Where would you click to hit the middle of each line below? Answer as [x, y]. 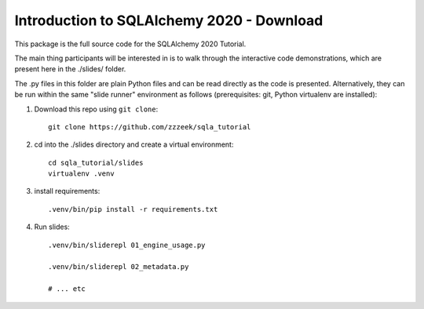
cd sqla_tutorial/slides [96, 162]
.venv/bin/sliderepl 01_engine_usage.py [127, 245]
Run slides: [52, 227]
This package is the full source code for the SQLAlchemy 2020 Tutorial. [130, 44]
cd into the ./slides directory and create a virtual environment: [134, 144]
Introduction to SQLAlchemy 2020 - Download [169, 20]
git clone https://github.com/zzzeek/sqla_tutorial [150, 127]
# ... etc [67, 289]
